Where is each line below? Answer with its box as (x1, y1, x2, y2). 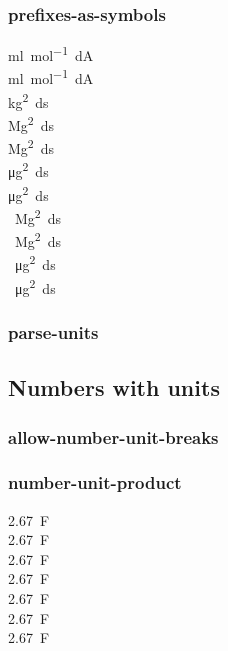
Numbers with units (8, 372, 220, 403)
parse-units (8, 319, 99, 344)
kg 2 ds (8, 88, 49, 112)
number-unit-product (8, 470, 182, 495)
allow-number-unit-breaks (8, 424, 219, 449)
